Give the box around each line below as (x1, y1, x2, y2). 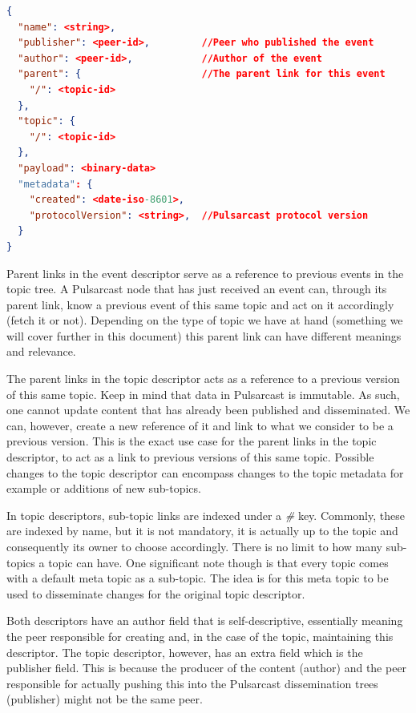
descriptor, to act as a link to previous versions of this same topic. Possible (6, 449, 374, 465)
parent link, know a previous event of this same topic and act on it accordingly (6, 296, 394, 312)
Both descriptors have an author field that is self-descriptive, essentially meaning (6, 612, 403, 629)
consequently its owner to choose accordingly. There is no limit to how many (6, 538, 382, 554)
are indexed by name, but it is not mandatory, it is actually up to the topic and (6, 522, 398, 539)
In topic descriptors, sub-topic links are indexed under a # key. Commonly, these (6, 506, 405, 523)
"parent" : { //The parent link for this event (18, 68, 386, 80)
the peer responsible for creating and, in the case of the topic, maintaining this (6, 627, 394, 644)
